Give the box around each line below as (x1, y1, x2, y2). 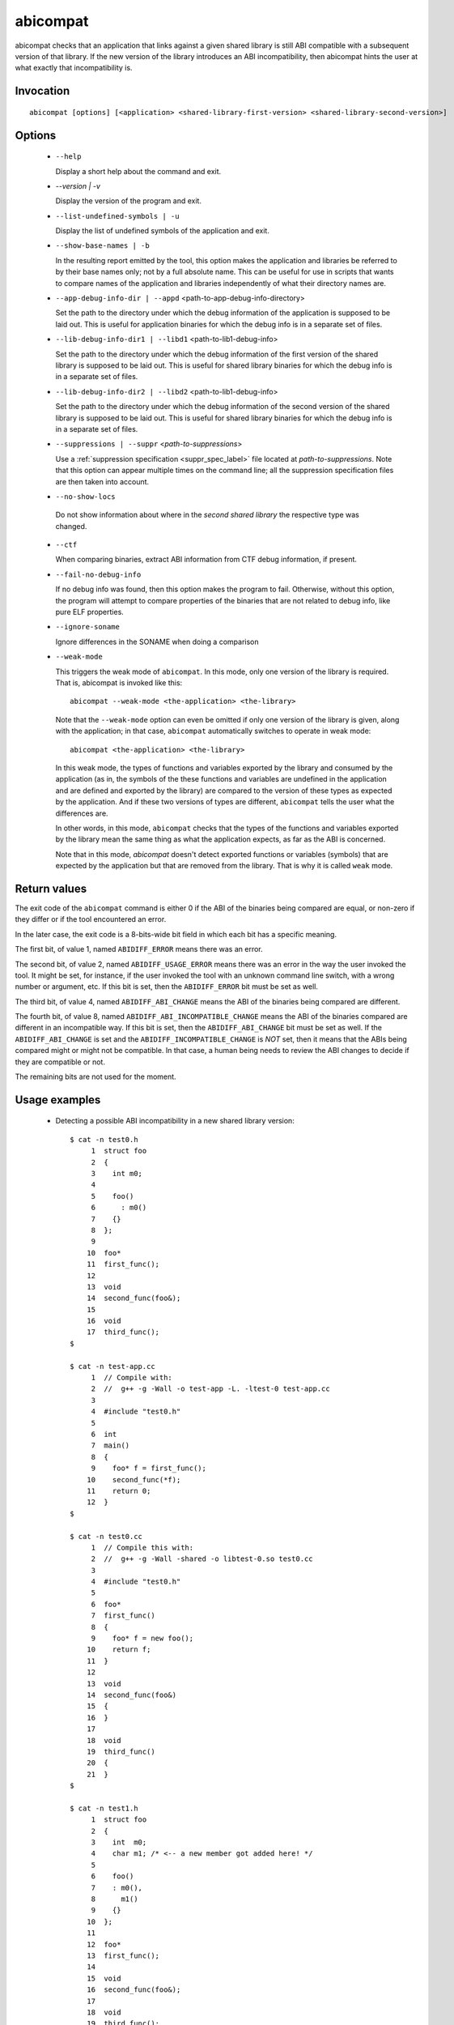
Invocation (15, 84, 70, 98)
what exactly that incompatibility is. (15, 63, 133, 73)
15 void (86, 1973, 121, 1983)
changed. (55, 521, 87, 531)
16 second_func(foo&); (86, 1985, 181, 1994)
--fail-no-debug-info (55, 569, 142, 579)
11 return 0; (86, 1486, 151, 1495)
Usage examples (15, 1093, 101, 1106)
